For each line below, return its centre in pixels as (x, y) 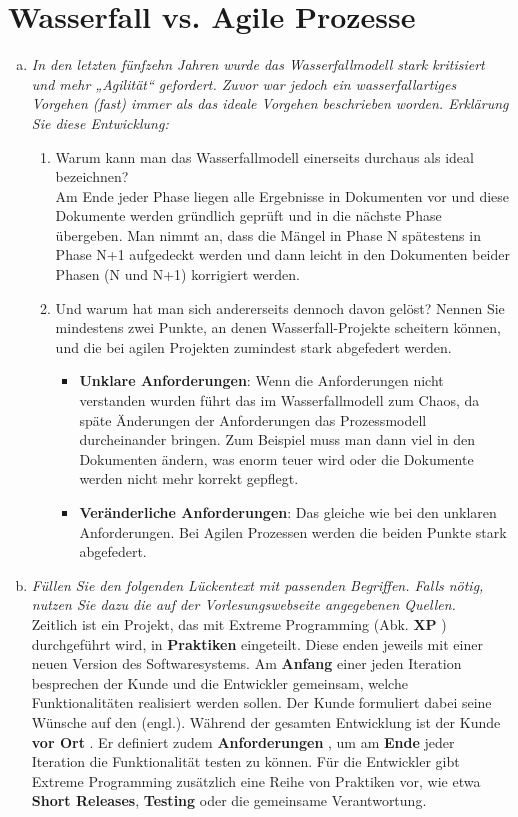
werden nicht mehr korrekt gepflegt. (189, 478)
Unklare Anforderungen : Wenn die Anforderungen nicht (261, 380)
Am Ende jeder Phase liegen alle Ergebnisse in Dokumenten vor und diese (282, 195)
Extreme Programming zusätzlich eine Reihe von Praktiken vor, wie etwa (256, 780)
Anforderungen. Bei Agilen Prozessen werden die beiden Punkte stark (293, 531)
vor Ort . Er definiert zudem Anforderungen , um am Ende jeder (243, 741)
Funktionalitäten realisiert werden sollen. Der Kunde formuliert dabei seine (261, 702)
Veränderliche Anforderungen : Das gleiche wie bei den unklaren (288, 512)
